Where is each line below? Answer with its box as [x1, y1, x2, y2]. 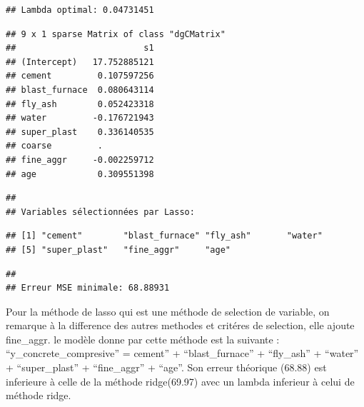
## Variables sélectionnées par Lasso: [6, 206, 195, 217]
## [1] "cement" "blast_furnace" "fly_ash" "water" [6, 231, 323, 241]
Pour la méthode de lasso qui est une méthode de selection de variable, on [6, 303, 330, 318]
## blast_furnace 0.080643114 [6, 84, 154, 95]
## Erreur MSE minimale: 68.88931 [6, 283, 170, 293]
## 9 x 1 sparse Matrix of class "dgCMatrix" [6, 29, 226, 39]
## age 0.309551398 [6, 169, 154, 179]
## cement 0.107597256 [6, 71, 154, 81]
